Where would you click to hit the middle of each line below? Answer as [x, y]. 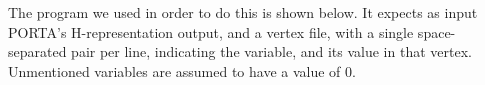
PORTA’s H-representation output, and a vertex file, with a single [211, 31]
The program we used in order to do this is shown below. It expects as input [243, 12]
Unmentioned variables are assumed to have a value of [174, 70]
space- [436, 31]
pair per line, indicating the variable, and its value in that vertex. [271, 51]
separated [37, 51]
